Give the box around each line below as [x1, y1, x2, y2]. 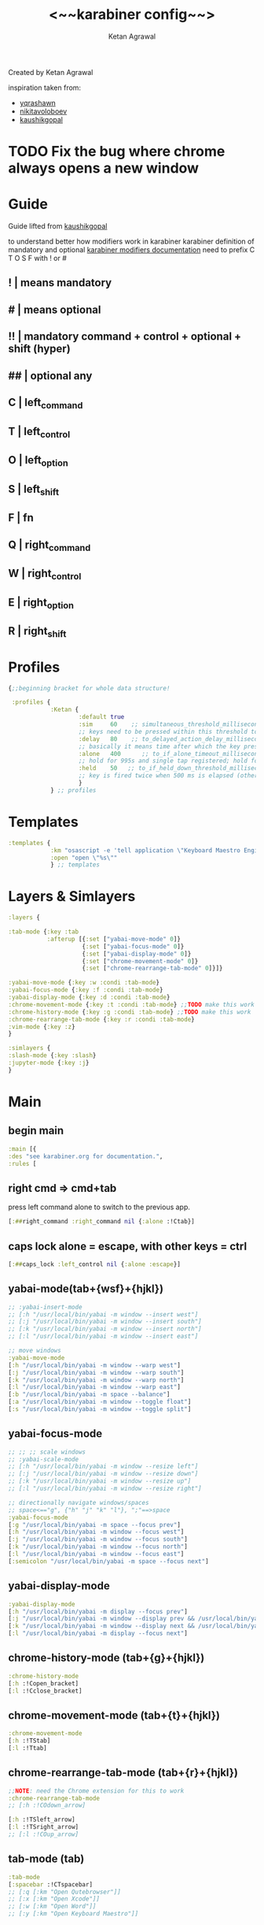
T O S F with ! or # [8, 254, 67, 263]
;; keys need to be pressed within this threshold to [78, 728, 258, 735]
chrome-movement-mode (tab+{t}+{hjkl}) [8, 1708, 220, 1722]
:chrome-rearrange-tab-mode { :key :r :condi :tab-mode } [8, 1015, 195, 1023]
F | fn [8, 511, 34, 525]
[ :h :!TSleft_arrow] [8, 1815, 76, 1824]
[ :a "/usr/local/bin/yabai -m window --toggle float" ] [8, 1398, 192, 1406]
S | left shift [8, 482, 60, 497]
